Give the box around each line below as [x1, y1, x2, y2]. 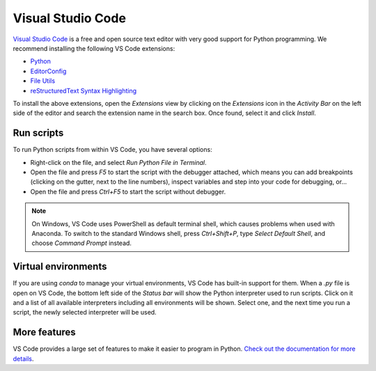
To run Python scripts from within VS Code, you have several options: [13, 145, 212, 154]
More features [13, 326, 76, 338]
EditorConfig [30, 67, 67, 75]
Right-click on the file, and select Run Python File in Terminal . [30, 158, 207, 166]
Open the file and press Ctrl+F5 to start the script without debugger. [30, 187, 226, 196]
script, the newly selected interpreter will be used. [13, 308, 157, 317]
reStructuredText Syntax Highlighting [30, 86, 137, 95]
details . [13, 354, 34, 363]
